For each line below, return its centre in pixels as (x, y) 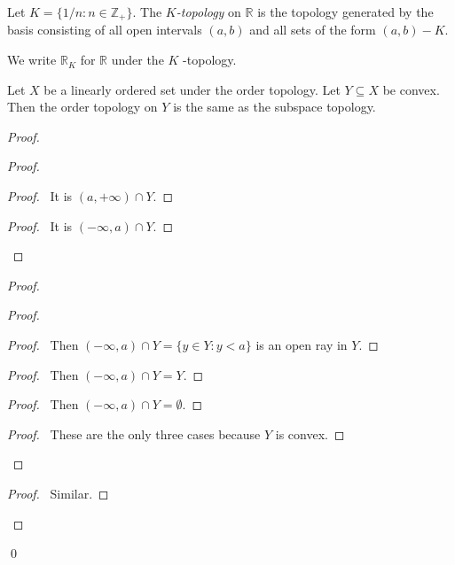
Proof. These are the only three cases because (134, 433)
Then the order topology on (82, 107)
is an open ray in (302, 344)
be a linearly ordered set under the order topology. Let (192, 89)
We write (32, 60)
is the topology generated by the (345, 12)
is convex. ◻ (310, 433)
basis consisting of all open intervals (105, 30)
